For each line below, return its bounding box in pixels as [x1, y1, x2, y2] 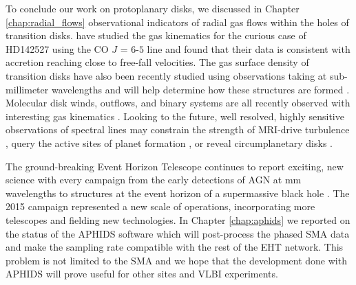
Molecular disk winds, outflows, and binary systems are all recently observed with [6, 95, 350, 110]
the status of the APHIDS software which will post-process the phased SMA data [6, 226, 350, 240]
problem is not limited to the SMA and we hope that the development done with [6, 253, 347, 267]
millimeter [6, 82, 49, 96]
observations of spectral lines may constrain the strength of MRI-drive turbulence [6, 122, 350, 137]
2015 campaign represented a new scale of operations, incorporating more [6, 199, 315, 214]
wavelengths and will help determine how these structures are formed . [51, 82, 350, 96]
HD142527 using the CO [6, 41, 109, 56]
